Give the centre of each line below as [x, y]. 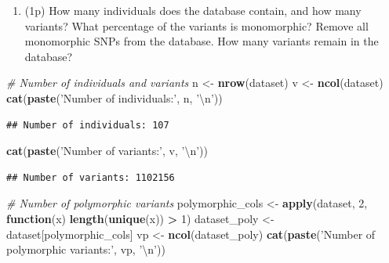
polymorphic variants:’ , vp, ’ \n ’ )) [86, 249]
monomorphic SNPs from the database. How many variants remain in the [202, 41]
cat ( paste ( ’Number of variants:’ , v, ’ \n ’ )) [107, 151]
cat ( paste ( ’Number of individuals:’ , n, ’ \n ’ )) [115, 97]
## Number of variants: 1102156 [91, 177]
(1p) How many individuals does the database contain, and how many [193, 10]
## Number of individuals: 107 [88, 125]
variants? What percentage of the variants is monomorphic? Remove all [196, 25]
